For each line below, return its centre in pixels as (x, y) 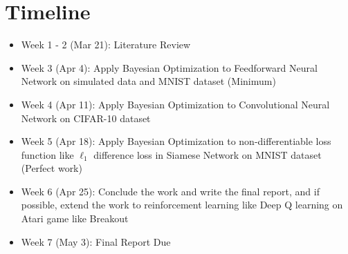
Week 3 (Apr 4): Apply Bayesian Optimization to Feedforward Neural (169, 67)
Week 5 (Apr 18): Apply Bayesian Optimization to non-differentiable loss (176, 141)
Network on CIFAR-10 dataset (86, 118)
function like (47, 154)
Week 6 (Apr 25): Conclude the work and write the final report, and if (170, 191)
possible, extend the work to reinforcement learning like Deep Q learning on (182, 205)
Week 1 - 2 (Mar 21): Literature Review (106, 45)
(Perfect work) (52, 168)
